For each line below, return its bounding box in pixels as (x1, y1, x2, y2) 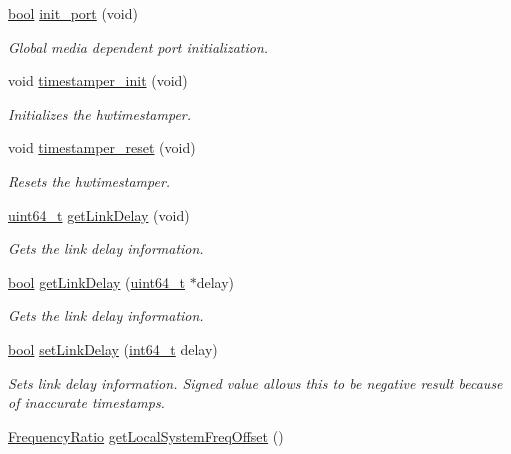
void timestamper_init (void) (8, 70, 188, 91)
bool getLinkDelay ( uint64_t (8, 271, 186, 292)
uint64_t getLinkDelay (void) (8, 204, 190, 225)
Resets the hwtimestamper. (8, 170, 171, 191)
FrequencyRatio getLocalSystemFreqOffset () (8, 425, 284, 446)
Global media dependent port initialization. (8, 36, 269, 57)
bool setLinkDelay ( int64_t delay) (8, 338, 218, 359)
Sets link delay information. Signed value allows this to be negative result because (8, 372, 503, 393)
